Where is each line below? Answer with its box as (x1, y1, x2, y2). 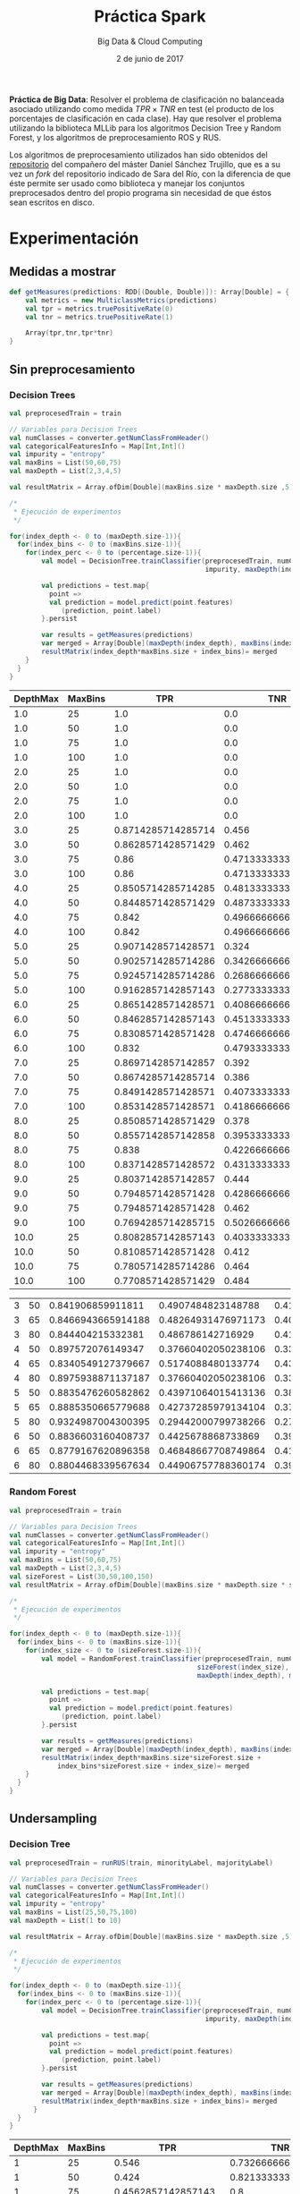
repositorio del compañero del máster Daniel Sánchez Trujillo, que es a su (9, 158, 281, 169)
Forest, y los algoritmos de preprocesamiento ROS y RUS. (9, 132, 221, 142)
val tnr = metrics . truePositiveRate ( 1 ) (25, 312, 174, 321)
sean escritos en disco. (9, 197, 96, 208)
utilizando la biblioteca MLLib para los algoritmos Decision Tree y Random (9, 123, 281, 133)
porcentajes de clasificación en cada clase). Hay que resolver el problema (9, 113, 282, 123)
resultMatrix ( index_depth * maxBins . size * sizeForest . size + (41, 1753, 262, 1762)
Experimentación (9, 228, 139, 249)
